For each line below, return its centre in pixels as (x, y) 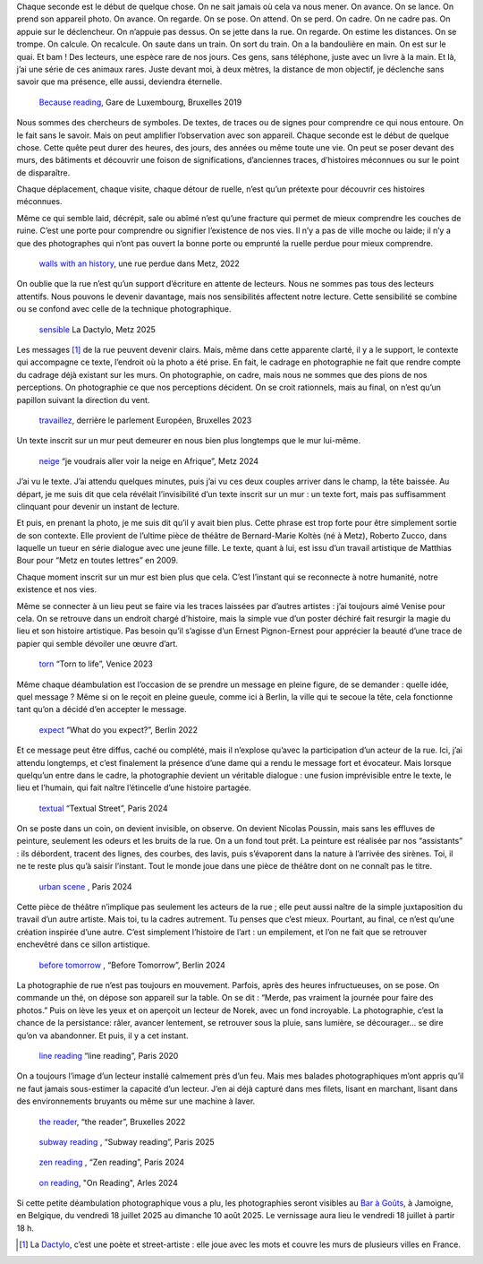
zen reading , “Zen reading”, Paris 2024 (112, 1162)
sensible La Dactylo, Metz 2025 (97, 329)
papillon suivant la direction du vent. (83, 400)
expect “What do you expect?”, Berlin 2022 (119, 729)
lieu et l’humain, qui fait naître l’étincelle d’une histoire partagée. (134, 787)
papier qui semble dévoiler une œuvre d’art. (97, 643)
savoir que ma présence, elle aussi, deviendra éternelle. (119, 82)
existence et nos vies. (57, 589)
